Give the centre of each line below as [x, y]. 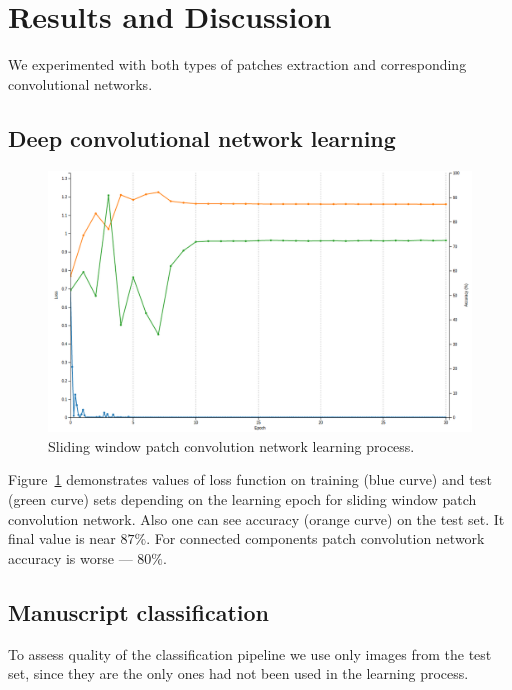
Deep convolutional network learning [202, 137]
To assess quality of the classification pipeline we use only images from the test [250, 653]
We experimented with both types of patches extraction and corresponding [237, 64]
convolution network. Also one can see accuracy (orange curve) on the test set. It [256, 518]
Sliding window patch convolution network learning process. [231, 445]
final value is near [62, 538]
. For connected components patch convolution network [315, 538]
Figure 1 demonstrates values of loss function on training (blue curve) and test [250, 479]
